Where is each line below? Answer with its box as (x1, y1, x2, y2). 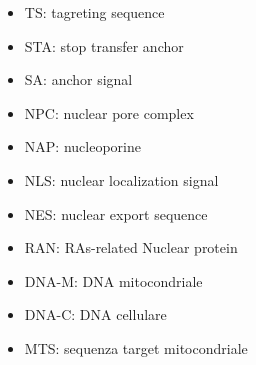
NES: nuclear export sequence (24, 203, 208, 224)
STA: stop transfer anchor (24, 35, 184, 56)
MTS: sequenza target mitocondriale (24, 337, 248, 358)
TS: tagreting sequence (24, 2, 165, 22)
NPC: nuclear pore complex (24, 102, 194, 123)
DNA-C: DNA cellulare (24, 304, 167, 325)
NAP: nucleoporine (24, 136, 141, 157)
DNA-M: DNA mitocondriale (24, 270, 203, 291)
